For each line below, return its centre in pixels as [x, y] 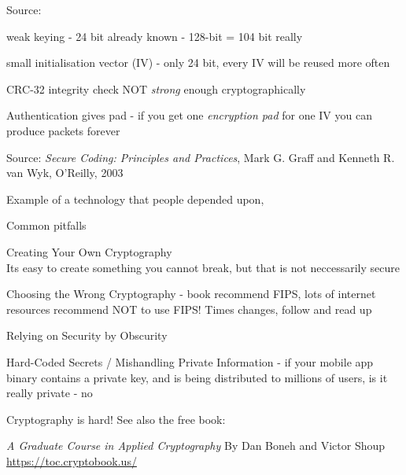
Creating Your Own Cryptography [89, 251]
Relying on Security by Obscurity [87, 335]
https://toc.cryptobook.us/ [72, 460]
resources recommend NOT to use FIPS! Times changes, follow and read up [189, 309]
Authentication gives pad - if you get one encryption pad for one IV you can [189, 115]
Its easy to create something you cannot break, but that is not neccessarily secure [203, 267]
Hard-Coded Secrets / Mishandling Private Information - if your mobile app [190, 361]
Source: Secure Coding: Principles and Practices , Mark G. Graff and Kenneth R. [201, 157]
